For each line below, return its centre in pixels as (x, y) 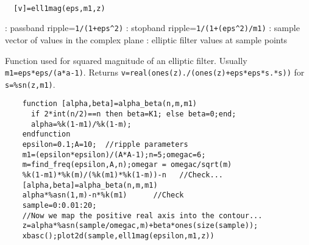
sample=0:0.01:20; (59, 205)
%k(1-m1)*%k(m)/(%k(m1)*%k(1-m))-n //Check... (123, 175)
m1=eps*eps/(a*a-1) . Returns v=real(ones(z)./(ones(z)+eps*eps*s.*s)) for (155, 72)
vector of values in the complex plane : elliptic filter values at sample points (146, 39)
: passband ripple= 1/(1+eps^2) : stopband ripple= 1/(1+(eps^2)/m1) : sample (152, 28)
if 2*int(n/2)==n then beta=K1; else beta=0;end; (133, 114)
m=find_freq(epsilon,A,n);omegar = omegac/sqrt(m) (127, 165)
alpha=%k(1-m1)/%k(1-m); (81, 124)
